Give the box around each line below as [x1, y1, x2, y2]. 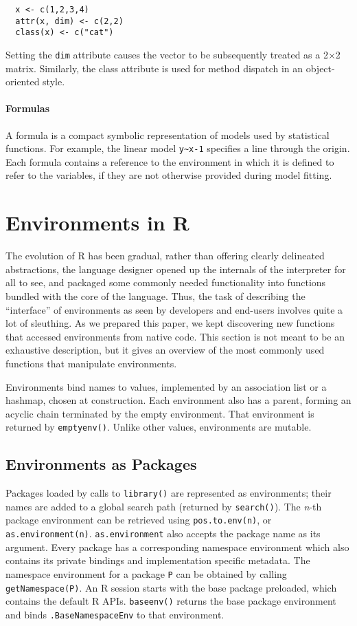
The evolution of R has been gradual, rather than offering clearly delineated [5, 248, 325, 263]
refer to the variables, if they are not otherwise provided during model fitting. [5, 168, 332, 182]
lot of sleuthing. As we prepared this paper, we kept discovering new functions [5, 316, 335, 330]
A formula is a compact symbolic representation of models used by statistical [5, 127, 330, 142]
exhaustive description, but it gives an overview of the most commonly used [5, 343, 325, 357]
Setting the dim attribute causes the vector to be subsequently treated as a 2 [5, 47, 328, 61]
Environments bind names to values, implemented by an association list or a [5, 379, 327, 393]
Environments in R [5, 208, 189, 237]
